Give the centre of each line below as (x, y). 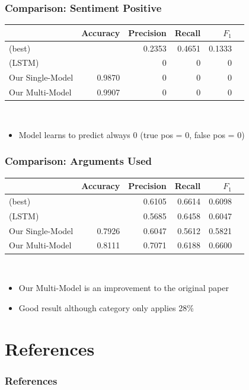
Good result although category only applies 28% (106, 307)
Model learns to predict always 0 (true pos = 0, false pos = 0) (132, 134)
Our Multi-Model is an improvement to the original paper (124, 288)
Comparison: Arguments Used (79, 161)
